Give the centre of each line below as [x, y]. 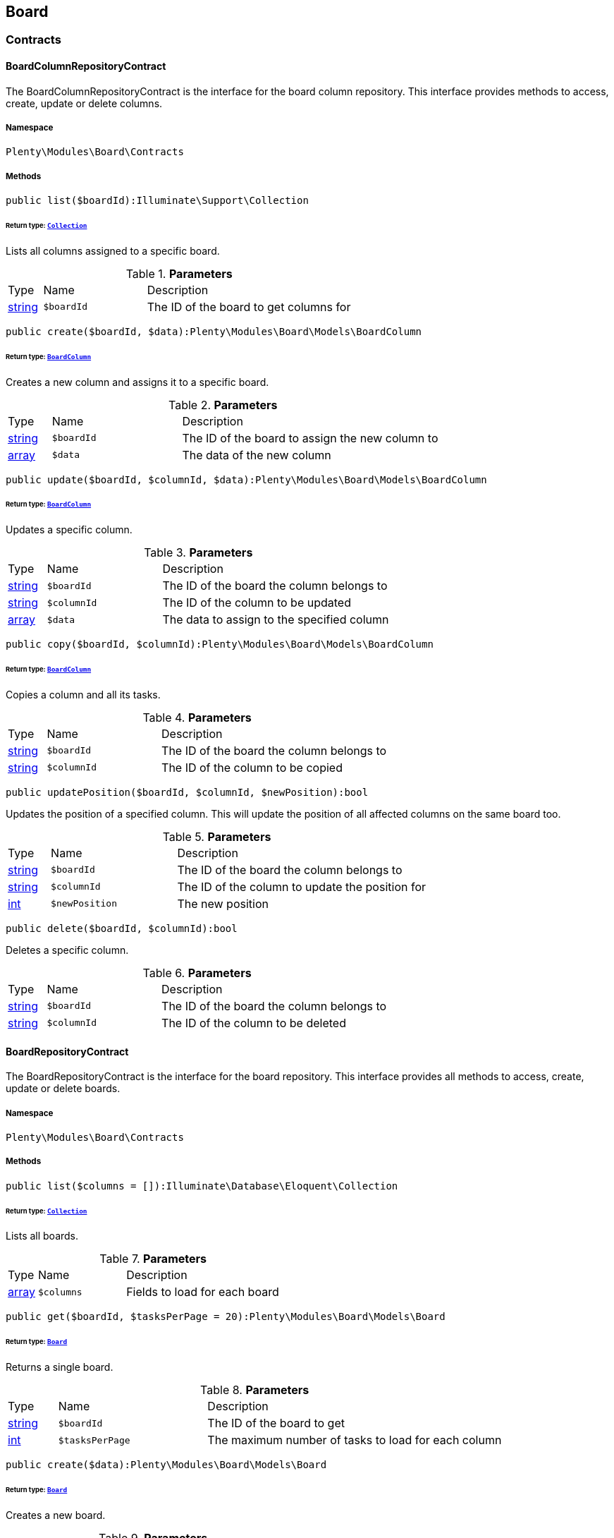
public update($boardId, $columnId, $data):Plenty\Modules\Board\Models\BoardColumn [246, 479]
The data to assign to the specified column [276, 620]
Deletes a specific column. [67, 950]
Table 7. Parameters [153, 1259]
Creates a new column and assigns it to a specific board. [137, 382]
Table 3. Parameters [198, 553]
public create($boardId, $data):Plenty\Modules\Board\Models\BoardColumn [214, 331]
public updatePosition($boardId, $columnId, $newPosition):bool [187, 792]
